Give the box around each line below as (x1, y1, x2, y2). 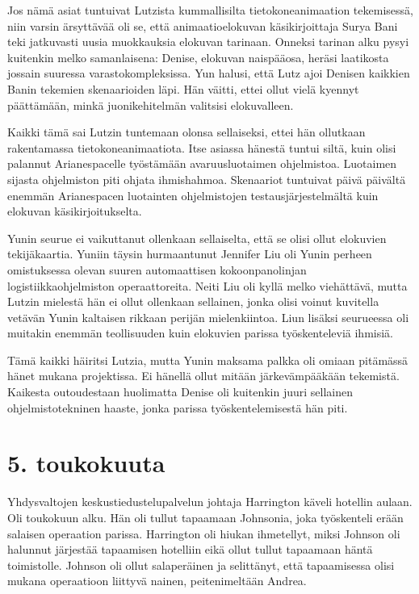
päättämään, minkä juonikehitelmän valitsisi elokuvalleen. (7, 96, 294, 113)
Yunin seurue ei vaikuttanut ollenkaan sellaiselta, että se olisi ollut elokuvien (7, 229, 387, 246)
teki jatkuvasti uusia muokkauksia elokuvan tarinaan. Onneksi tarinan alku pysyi (7, 33, 409, 50)
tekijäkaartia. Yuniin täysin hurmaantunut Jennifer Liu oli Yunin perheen (7, 245, 372, 262)
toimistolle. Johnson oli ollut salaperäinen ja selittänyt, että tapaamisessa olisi (7, 556, 395, 573)
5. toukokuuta (7, 446, 166, 479)
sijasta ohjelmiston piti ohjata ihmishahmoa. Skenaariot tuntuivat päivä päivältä (7, 170, 406, 187)
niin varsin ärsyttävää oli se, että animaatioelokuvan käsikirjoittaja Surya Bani (7, 17, 398, 34)
